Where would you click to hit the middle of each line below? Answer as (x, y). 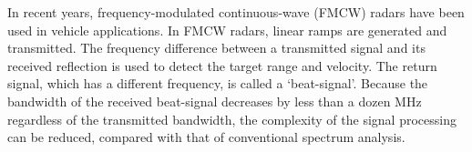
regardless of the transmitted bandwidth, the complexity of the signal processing (232, 119)
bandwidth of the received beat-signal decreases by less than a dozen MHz (215, 101)
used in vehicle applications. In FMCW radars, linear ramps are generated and (227, 30)
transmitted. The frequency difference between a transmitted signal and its (216, 48)
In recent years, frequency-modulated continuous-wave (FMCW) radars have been (236, 12)
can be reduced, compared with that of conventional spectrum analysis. (206, 137)
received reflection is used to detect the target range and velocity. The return (222, 65)
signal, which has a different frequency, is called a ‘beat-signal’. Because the (218, 83)
